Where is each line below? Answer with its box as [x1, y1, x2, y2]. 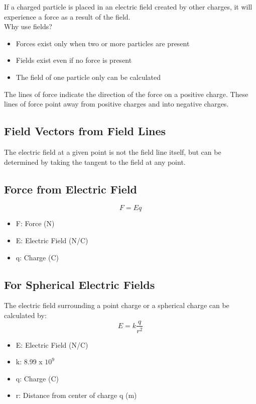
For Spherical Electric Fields [4, 276, 155, 292]
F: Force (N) [16, 218, 55, 229]
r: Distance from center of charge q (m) [16, 390, 137, 400]
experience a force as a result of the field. [4, 11, 131, 22]
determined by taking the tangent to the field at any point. [4, 156, 186, 167]
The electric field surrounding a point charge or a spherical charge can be [4, 300, 229, 311]
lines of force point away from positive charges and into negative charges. [4, 98, 229, 109]
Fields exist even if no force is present [16, 55, 132, 65]
